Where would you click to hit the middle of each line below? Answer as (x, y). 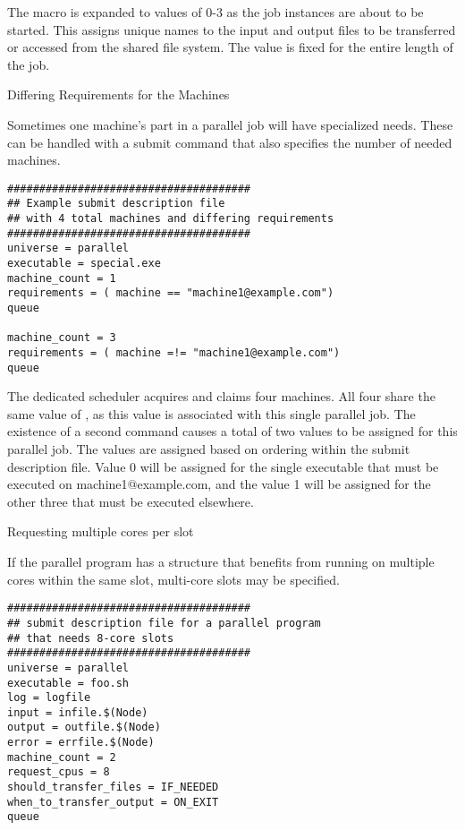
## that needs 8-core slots (91, 638)
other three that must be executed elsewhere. (131, 501)
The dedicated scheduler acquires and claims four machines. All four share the (221, 396)
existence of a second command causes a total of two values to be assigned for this (232, 431)
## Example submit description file (116, 204)
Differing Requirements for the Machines (118, 94)
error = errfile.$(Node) (81, 743)
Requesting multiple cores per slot (101, 531)
